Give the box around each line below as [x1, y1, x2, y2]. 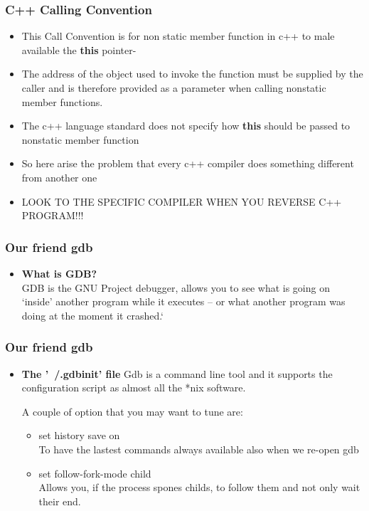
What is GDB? [21, 265, 97, 280]
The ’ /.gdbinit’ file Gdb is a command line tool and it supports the [21, 366, 333, 381]
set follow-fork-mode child [38, 465, 151, 480]
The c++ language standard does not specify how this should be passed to [21, 118, 351, 133]
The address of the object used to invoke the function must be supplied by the [21, 66, 363, 81]
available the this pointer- [21, 42, 137, 57]
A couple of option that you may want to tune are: [21, 404, 243, 418]
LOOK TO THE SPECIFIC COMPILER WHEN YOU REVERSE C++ [21, 194, 342, 209]
